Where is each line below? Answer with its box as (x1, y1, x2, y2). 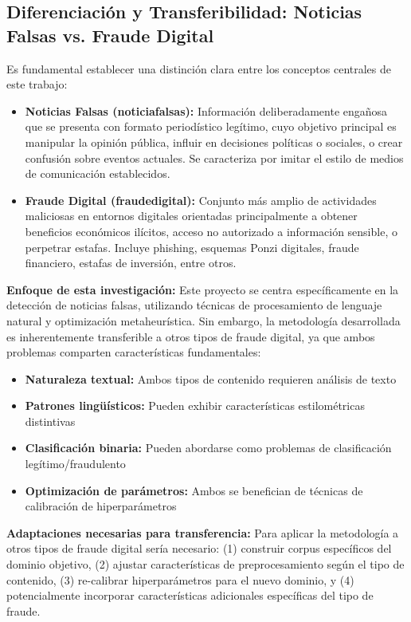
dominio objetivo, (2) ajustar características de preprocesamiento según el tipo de (6, 556, 405, 573)
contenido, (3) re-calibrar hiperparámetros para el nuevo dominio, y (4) (6, 571, 354, 588)
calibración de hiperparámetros (25, 498, 177, 514)
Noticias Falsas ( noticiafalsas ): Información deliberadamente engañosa (25, 102, 388, 119)
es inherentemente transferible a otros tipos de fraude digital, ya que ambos (6, 328, 375, 344)
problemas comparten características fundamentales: (6, 344, 261, 360)
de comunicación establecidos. (25, 165, 170, 182)
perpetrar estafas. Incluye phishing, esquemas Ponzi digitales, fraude (25, 238, 359, 255)
